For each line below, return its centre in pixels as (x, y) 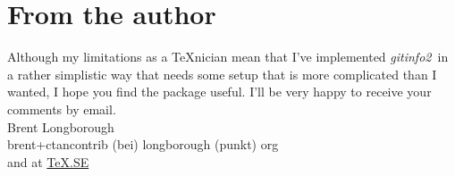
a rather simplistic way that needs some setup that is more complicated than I (222, 74)
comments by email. (62, 109)
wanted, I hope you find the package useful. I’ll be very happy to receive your (219, 92)
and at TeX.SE (48, 161)
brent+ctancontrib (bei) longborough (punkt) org (143, 144)
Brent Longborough (61, 126)
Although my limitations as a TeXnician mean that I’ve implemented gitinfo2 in (228, 57)
